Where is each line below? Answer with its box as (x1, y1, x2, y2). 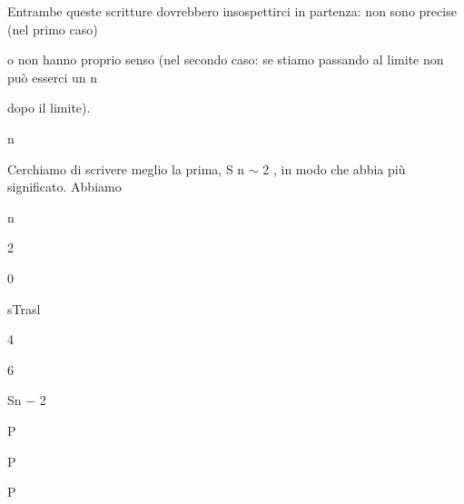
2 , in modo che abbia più (262, 159, 406, 178)
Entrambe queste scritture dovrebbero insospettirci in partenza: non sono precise (7, 2, 457, 20)
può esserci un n (7, 67, 97, 86)
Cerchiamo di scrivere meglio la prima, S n (7, 159, 245, 178)
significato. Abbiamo (7, 177, 122, 196)
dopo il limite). (7, 98, 91, 117)
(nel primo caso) (7, 19, 98, 38)
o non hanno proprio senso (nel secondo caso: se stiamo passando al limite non (7, 50, 444, 69)
